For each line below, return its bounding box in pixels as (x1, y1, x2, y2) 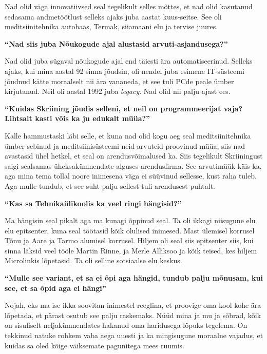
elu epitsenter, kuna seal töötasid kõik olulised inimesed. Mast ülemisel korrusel (5, 225, 255, 235)
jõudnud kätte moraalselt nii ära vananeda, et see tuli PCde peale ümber (5, 75, 234, 86)
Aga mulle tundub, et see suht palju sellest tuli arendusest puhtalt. (5, 180, 216, 191)
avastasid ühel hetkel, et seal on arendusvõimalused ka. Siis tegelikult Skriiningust (5, 150, 263, 161)
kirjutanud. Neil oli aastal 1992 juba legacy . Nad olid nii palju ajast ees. (5, 86, 231, 96)
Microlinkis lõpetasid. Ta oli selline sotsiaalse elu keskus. (5, 255, 182, 266)
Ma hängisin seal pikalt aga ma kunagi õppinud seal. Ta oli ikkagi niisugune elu (5, 215, 256, 226)
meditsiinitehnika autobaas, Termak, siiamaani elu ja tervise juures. (5, 21, 218, 32)
